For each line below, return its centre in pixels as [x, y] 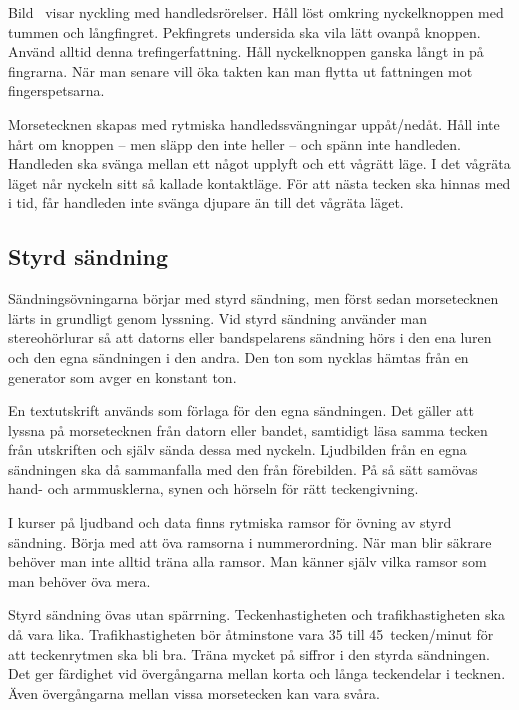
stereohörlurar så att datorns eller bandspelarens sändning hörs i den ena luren [250, 337]
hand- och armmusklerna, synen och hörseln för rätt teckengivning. [213, 488]
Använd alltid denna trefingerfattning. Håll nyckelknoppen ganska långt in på [246, 51]
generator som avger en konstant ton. [122, 376]
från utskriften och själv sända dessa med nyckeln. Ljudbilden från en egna [237, 449]
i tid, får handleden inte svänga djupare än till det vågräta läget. [206, 202]
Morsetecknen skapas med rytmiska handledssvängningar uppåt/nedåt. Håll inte [254, 123]
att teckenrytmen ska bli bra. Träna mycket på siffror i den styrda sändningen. [249, 653]
